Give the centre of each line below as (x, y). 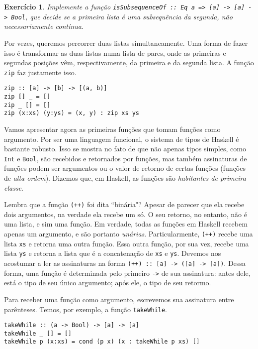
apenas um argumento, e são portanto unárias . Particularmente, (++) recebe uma (129, 234)
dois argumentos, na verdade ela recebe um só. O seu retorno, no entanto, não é (126, 214)
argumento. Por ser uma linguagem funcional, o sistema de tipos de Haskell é (122, 139)
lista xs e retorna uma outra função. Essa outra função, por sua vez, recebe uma (127, 243)
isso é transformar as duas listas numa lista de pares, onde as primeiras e (115, 53)
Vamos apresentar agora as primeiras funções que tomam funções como (112, 129)
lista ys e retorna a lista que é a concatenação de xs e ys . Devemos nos (113, 253)
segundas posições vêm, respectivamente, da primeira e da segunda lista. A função (129, 62)
